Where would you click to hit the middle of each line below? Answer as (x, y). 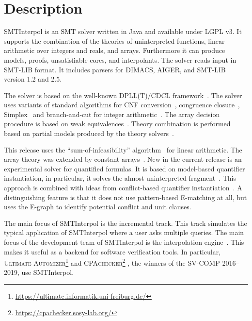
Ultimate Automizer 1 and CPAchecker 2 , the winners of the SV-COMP (112, 262)
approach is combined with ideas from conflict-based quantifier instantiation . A (123, 188)
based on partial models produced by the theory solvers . (89, 133)
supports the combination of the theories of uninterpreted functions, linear (114, 41)
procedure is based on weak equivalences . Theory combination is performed (117, 124)
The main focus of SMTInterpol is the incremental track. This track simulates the (126, 223)
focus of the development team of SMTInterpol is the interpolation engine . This (124, 242)
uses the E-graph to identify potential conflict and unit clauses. (98, 207)
